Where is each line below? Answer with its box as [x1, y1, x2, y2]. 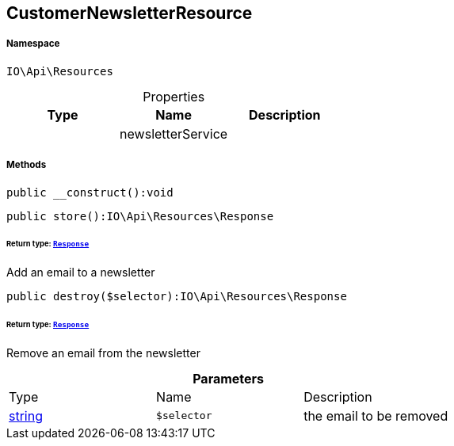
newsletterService [120, 125, 228, 142]
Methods [6, 159, 47, 171]
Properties [143, 88, 205, 105]
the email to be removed [303, 407, 448, 424]
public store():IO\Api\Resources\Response [6, 209, 274, 223]
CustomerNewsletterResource [6, 3, 253, 23]
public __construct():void [6, 185, 174, 199]
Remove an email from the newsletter [6, 345, 200, 360]
